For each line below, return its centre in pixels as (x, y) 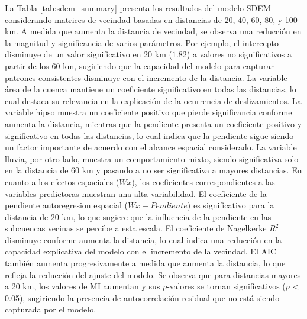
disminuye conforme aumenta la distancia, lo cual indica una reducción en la (143, 239)
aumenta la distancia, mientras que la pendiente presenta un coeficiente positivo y (153, 123)
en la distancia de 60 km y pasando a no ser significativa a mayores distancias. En (153, 170)
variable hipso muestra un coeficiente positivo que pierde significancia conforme (148, 112)
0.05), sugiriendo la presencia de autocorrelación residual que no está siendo (142, 297)
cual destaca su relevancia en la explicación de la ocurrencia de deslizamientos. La (153, 100)
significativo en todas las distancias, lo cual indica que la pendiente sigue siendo (149, 135)
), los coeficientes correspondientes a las (203, 181)
